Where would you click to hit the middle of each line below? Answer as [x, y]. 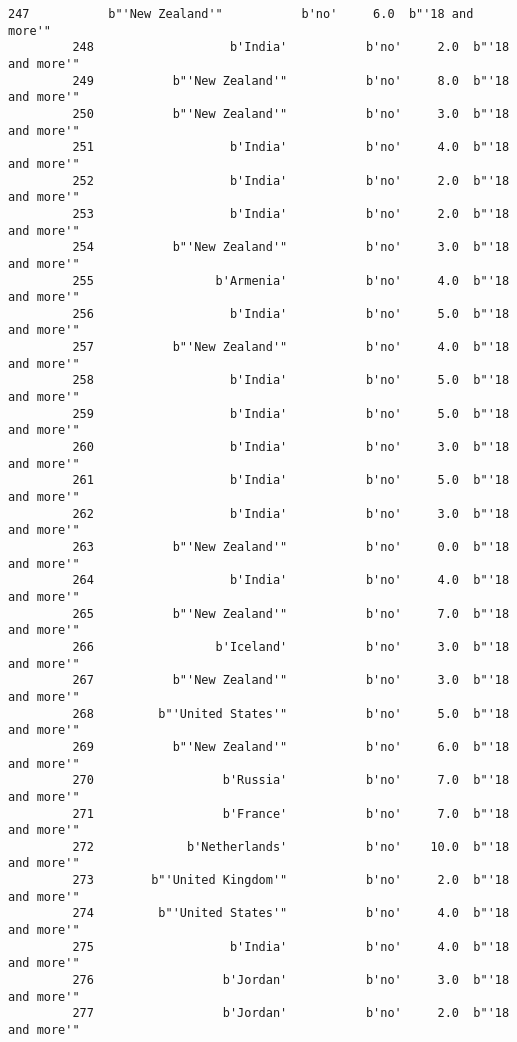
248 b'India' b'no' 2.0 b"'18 [291, 47]
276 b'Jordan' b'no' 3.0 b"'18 [291, 980]
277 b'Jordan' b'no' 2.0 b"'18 [291, 1013]
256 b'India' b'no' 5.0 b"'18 [291, 313]
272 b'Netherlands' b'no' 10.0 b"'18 [291, 846]
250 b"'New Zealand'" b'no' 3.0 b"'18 [291, 113]
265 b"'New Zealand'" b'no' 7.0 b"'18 [291, 613]
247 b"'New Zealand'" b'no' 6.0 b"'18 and [241, 14]
